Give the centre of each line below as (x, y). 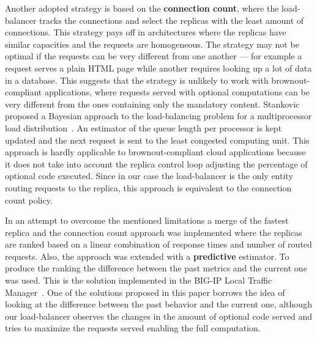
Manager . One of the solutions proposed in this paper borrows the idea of (145, 292)
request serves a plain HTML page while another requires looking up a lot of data (158, 68)
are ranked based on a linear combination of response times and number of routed (158, 244)
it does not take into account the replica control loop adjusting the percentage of (156, 163)
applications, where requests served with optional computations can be (177, 92)
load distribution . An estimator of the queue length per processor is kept (144, 127)
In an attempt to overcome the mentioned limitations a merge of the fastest (147, 220)
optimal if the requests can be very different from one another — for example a (154, 56)
